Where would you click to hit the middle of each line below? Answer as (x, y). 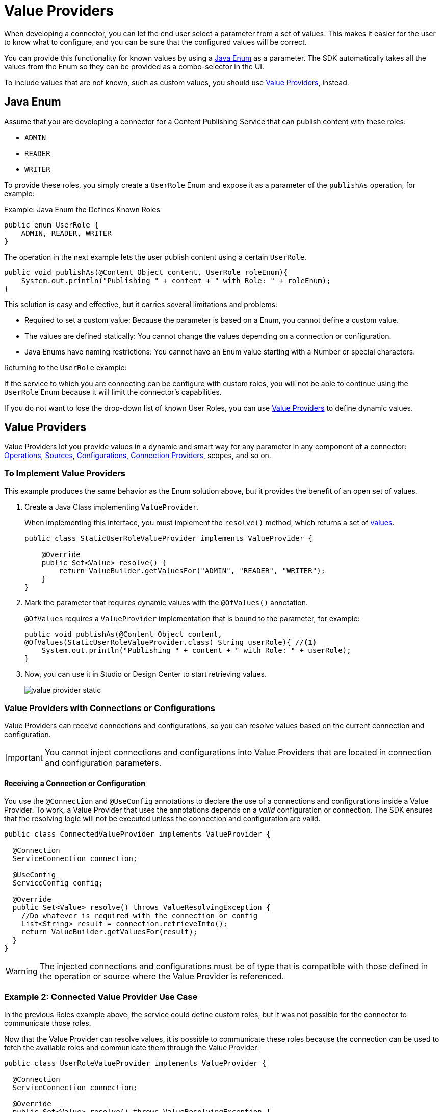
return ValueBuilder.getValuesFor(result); (109, 932)
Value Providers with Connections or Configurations (110, 708)
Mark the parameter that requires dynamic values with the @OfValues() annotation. (166, 603)
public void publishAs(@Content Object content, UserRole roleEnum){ (146, 272)
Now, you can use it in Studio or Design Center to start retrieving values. (146, 674)
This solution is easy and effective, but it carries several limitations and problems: (141, 304)
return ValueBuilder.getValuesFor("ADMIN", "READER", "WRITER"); (192, 571)
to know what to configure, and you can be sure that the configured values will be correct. (155, 42)
